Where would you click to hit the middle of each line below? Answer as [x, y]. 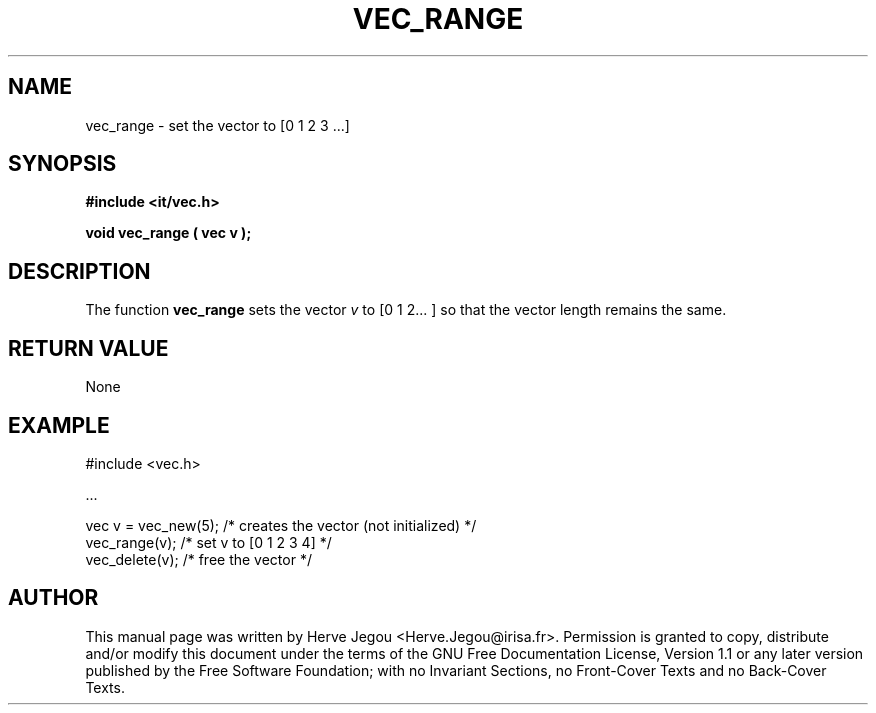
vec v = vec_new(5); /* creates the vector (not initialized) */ [281, 525]
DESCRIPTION [79, 271]
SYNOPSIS [62, 164]
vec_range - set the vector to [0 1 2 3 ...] [217, 125]
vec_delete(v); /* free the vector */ [198, 559]
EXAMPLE [59, 425]
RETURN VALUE [88, 348]
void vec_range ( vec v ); [168, 233]
